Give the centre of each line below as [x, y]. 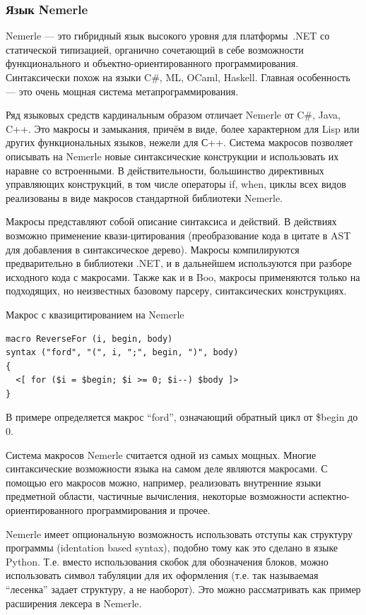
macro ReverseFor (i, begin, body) [89, 339]
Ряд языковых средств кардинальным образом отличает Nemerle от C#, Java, [173, 115]
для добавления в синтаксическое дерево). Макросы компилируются [153, 249]
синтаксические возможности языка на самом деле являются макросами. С [167, 468]
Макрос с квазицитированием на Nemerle [95, 314]
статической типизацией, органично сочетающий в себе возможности [155, 49]
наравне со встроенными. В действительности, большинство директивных [165, 170]
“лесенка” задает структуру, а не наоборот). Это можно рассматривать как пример [183, 589]
